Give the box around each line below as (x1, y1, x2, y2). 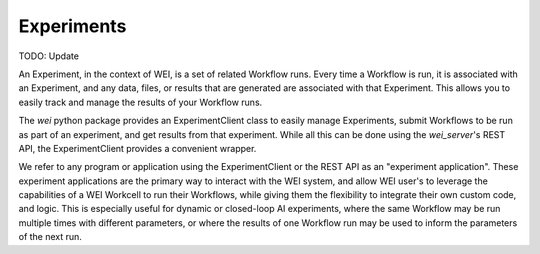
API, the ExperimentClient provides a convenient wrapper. (18, 142, 257, 154)
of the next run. (18, 231, 82, 243)
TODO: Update (18, 50, 80, 62)
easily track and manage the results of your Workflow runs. (18, 96, 263, 108)
